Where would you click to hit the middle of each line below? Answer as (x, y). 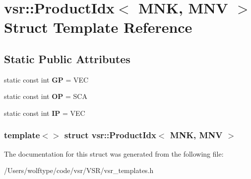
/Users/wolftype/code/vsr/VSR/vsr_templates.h (79, 170)
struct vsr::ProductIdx (110, 135)
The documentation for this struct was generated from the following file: (114, 153)
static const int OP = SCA (46, 96)
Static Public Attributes (67, 58)
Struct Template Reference (98, 27)
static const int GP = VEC (46, 79)
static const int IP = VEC (45, 113)
